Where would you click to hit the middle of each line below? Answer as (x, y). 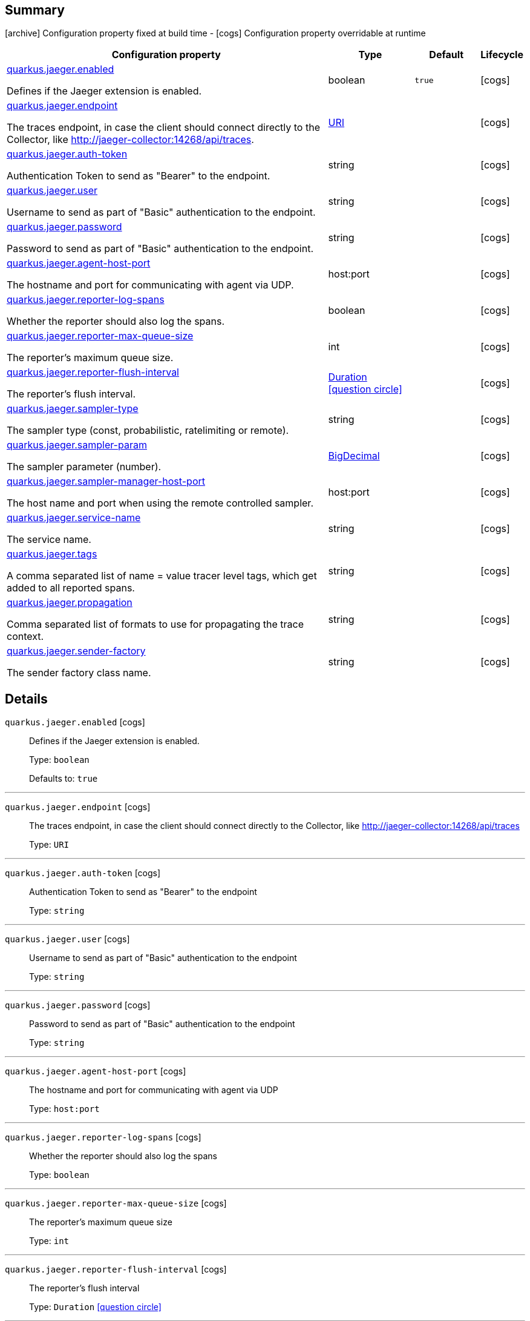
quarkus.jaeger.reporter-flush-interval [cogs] (116, 1269)
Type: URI (49, 845)
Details (26, 699)
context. (25, 637)
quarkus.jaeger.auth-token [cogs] (83, 873)
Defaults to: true (64, 779)
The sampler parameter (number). (84, 467)
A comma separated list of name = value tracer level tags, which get (162, 576)
